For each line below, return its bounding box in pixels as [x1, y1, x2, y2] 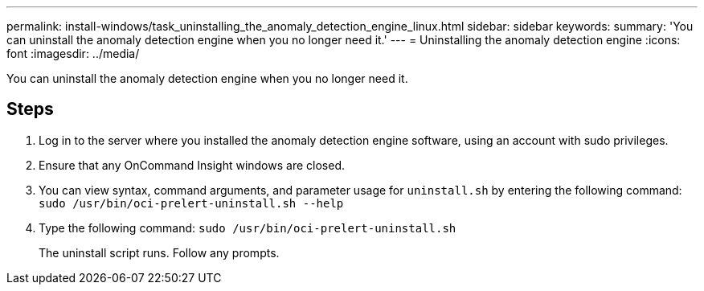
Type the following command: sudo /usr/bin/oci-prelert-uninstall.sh [39, 220, 456, 235]
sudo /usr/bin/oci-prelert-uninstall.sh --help [39, 196, 344, 210]
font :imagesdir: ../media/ [6, 47, 140, 60]
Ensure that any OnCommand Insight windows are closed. [39, 158, 345, 172]
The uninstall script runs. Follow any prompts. [39, 245, 280, 260]
